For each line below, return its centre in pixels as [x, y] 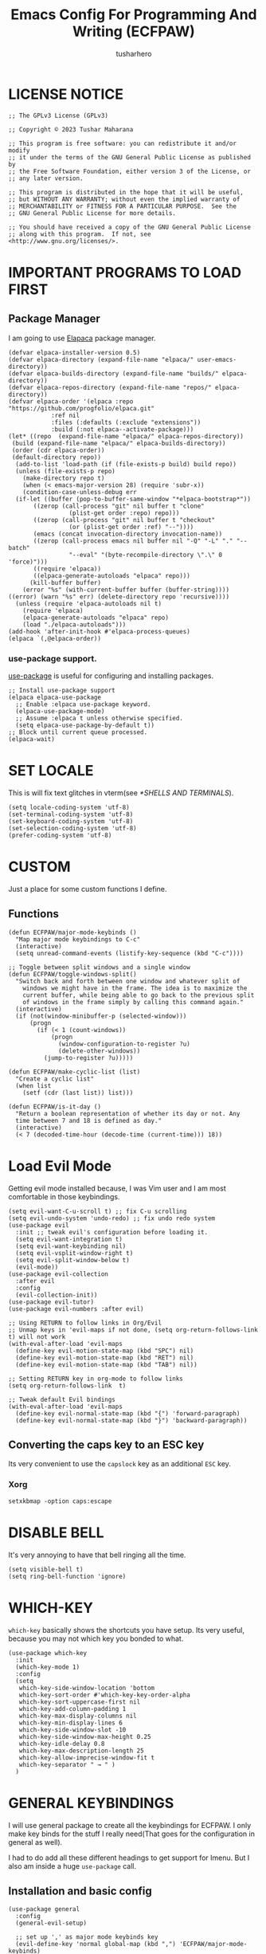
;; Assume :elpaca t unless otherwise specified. [99, 718]
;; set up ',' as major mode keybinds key [87, 1937]
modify [19, 150]
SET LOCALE [51, 771]
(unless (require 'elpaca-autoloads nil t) [88, 603]
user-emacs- [217, 359]
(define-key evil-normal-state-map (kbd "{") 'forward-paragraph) [128, 1413]
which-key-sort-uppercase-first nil [80, 1702]
